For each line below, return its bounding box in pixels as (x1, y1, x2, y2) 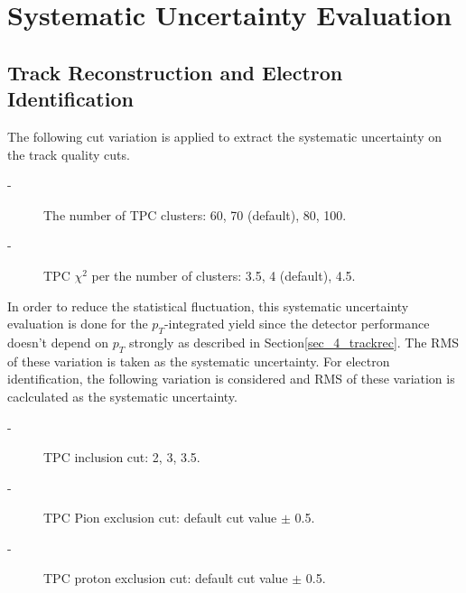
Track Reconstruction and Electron (7, 58, 343, 86)
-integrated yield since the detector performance (163, 314, 430, 333)
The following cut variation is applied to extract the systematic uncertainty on (7, 126, 443, 145)
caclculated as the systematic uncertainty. (7, 386, 238, 405)
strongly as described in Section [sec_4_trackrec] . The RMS (128, 332, 460, 351)
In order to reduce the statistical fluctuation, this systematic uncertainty (7, 296, 409, 315)
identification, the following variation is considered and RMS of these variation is (7, 369, 455, 388)
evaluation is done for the (7, 314, 148, 333)
